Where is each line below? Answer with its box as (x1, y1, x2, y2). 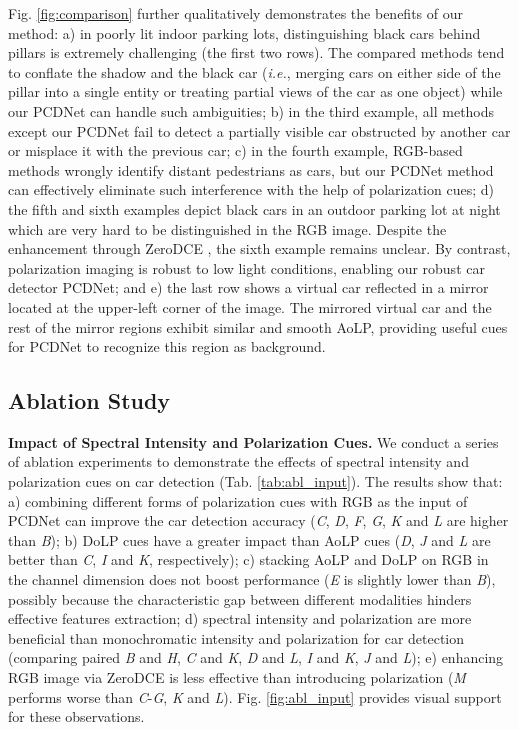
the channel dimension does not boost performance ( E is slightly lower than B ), (8, 569, 496, 590)
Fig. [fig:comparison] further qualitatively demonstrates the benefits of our (8, 3, 463, 23)
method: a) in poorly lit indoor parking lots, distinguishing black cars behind (8, 22, 481, 43)
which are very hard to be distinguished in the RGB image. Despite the (8, 218, 447, 239)
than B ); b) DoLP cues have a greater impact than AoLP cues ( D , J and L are (8, 529, 491, 550)
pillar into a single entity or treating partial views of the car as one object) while (8, 81, 503, 102)
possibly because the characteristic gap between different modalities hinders (8, 588, 472, 609)
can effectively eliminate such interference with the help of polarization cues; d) (8, 179, 494, 200)
